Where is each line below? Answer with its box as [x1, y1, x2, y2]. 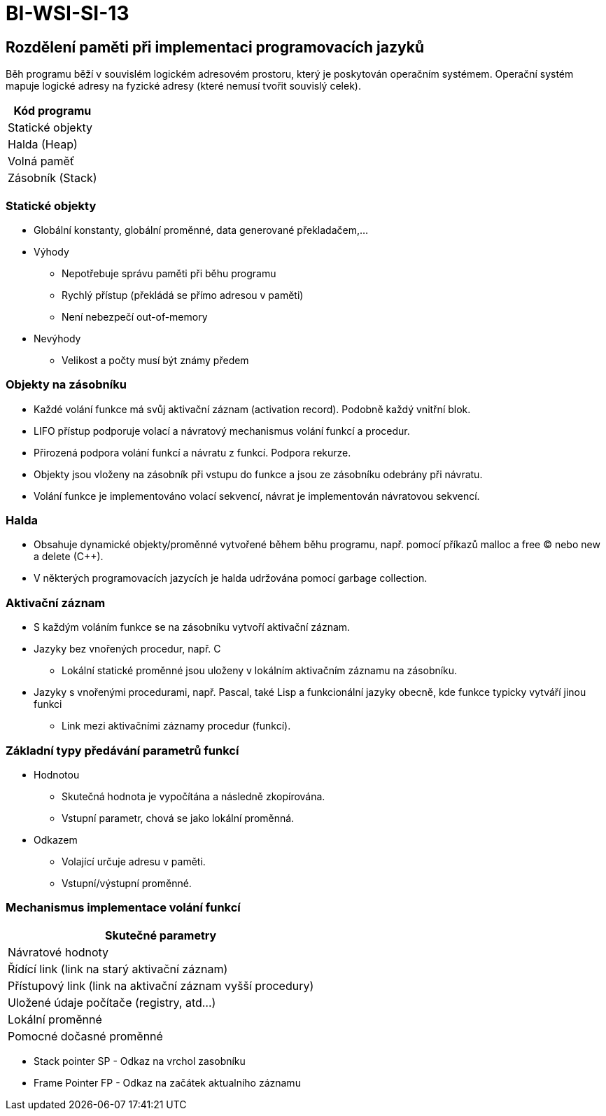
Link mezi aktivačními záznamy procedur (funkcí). [62, 720, 291, 732]
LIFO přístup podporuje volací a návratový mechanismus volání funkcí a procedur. [34, 424, 410, 437]
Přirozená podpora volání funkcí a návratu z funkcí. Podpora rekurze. [34, 446, 351, 459]
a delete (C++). [34, 550, 104, 563]
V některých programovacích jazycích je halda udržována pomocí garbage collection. [34, 572, 428, 585]
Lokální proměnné [8, 1012, 102, 1026]
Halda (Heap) [8, 137, 78, 152]
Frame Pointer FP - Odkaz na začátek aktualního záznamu [34, 1076, 301, 1089]
